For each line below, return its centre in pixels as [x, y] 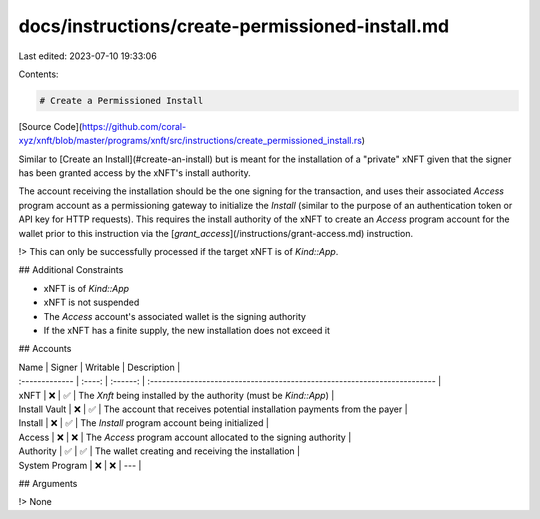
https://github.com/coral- [134, 126]
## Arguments [48, 483]
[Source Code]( [50, 126]
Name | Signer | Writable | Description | [99, 367]
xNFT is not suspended [91, 302]
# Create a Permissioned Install [121, 100]
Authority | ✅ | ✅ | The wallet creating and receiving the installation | [159, 451]
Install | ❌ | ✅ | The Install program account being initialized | [144, 423]
